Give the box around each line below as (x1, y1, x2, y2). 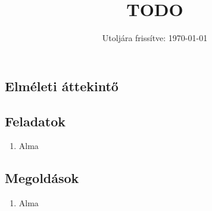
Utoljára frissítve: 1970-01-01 (102, 32, 208, 44)
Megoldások (5, 169, 79, 187)
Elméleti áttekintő (5, 76, 119, 95)
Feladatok (5, 111, 66, 130)
